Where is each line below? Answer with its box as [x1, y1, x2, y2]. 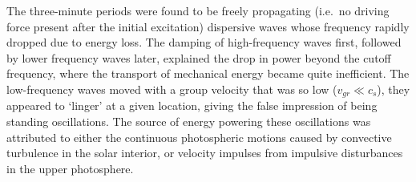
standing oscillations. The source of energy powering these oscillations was [6, 113, 371, 130]
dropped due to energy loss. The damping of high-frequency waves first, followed [6, 34, 402, 51]
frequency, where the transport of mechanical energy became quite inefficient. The [6, 65, 410, 82]
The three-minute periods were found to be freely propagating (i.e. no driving [6, 2, 390, 18]
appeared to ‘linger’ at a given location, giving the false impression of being [6, 97, 378, 114]
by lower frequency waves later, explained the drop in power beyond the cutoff [6, 49, 391, 66]
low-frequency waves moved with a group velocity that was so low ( [6, 80, 337, 97]
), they [377, 80, 410, 97]
